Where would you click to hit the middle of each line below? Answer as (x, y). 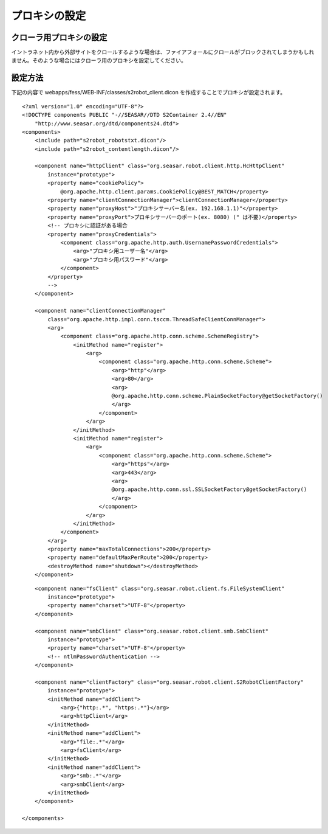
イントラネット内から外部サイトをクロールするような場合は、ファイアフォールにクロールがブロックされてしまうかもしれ (163, 52)
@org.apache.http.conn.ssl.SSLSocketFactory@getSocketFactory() (209, 489)
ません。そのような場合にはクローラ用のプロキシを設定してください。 (99, 60)
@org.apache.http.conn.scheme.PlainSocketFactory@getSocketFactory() (217, 396)
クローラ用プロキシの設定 (59, 37)
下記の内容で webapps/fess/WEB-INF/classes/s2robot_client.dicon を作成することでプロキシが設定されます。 (149, 92)
